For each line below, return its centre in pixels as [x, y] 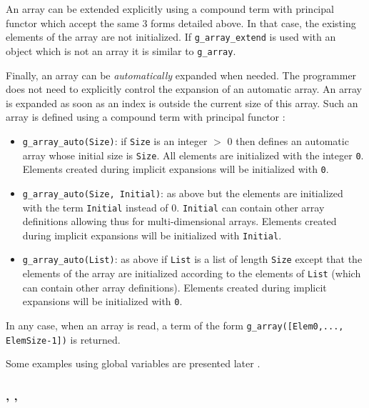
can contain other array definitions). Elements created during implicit [175, 287]
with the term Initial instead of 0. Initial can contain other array [173, 207]
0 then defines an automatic [288, 140]
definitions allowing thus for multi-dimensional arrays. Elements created [180, 221]
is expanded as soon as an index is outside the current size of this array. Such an [182, 103]
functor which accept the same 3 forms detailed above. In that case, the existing [181, 23]
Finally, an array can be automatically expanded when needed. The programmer [181, 75]
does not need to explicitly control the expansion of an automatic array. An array [184, 89]
